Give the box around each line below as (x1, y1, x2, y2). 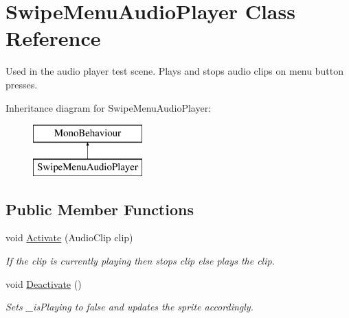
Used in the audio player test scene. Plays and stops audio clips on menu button (5, 64, 344, 78)
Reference (5, 24, 101, 52)
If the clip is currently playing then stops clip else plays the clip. (5, 254, 275, 268)
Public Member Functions (5, 198, 194, 219)
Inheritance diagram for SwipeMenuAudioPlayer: (5, 100, 212, 114)
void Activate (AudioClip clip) (5, 230, 133, 245)
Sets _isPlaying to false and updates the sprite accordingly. (5, 299, 254, 314)
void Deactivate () (5, 276, 82, 291)
